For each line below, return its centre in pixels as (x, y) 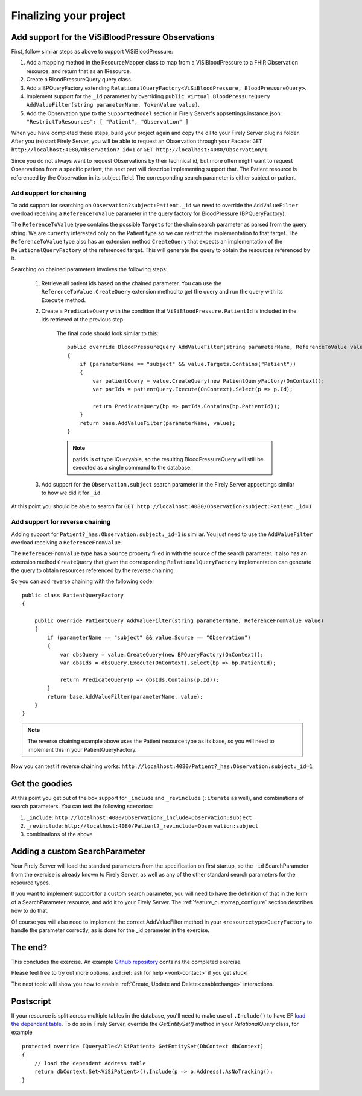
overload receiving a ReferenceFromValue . (67, 542)
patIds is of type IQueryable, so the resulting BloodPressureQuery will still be (168, 459)
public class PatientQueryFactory (73, 595)
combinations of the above (59, 834)
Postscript (31, 1001)
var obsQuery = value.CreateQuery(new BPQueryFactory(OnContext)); (162, 654)
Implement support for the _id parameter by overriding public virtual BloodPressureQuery (148, 96)
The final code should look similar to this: (107, 333)
